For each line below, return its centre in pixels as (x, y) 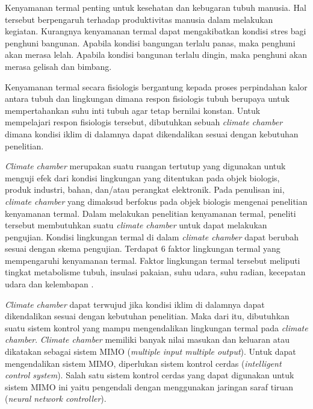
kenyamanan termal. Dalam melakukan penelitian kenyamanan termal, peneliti (150, 213)
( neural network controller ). (56, 398)
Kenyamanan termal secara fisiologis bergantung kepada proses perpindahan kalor (156, 86)
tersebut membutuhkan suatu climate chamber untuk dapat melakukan (136, 225)
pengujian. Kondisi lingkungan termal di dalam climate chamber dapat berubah (152, 236)
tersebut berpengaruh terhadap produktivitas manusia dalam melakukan (139, 19)
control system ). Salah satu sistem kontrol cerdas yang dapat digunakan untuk (150, 375)
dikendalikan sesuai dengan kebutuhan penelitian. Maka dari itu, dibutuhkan (147, 316)
